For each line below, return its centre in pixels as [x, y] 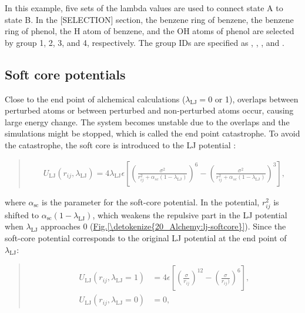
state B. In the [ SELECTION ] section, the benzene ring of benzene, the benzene [149, 19]
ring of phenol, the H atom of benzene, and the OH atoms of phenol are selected [150, 31]
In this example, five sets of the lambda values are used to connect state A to [144, 8]
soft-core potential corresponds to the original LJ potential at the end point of [146, 237]
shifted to [22, 214]
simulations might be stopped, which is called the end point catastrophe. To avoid [152, 133]
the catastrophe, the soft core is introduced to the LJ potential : [120, 144]
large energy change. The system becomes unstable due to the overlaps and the [147, 121]
